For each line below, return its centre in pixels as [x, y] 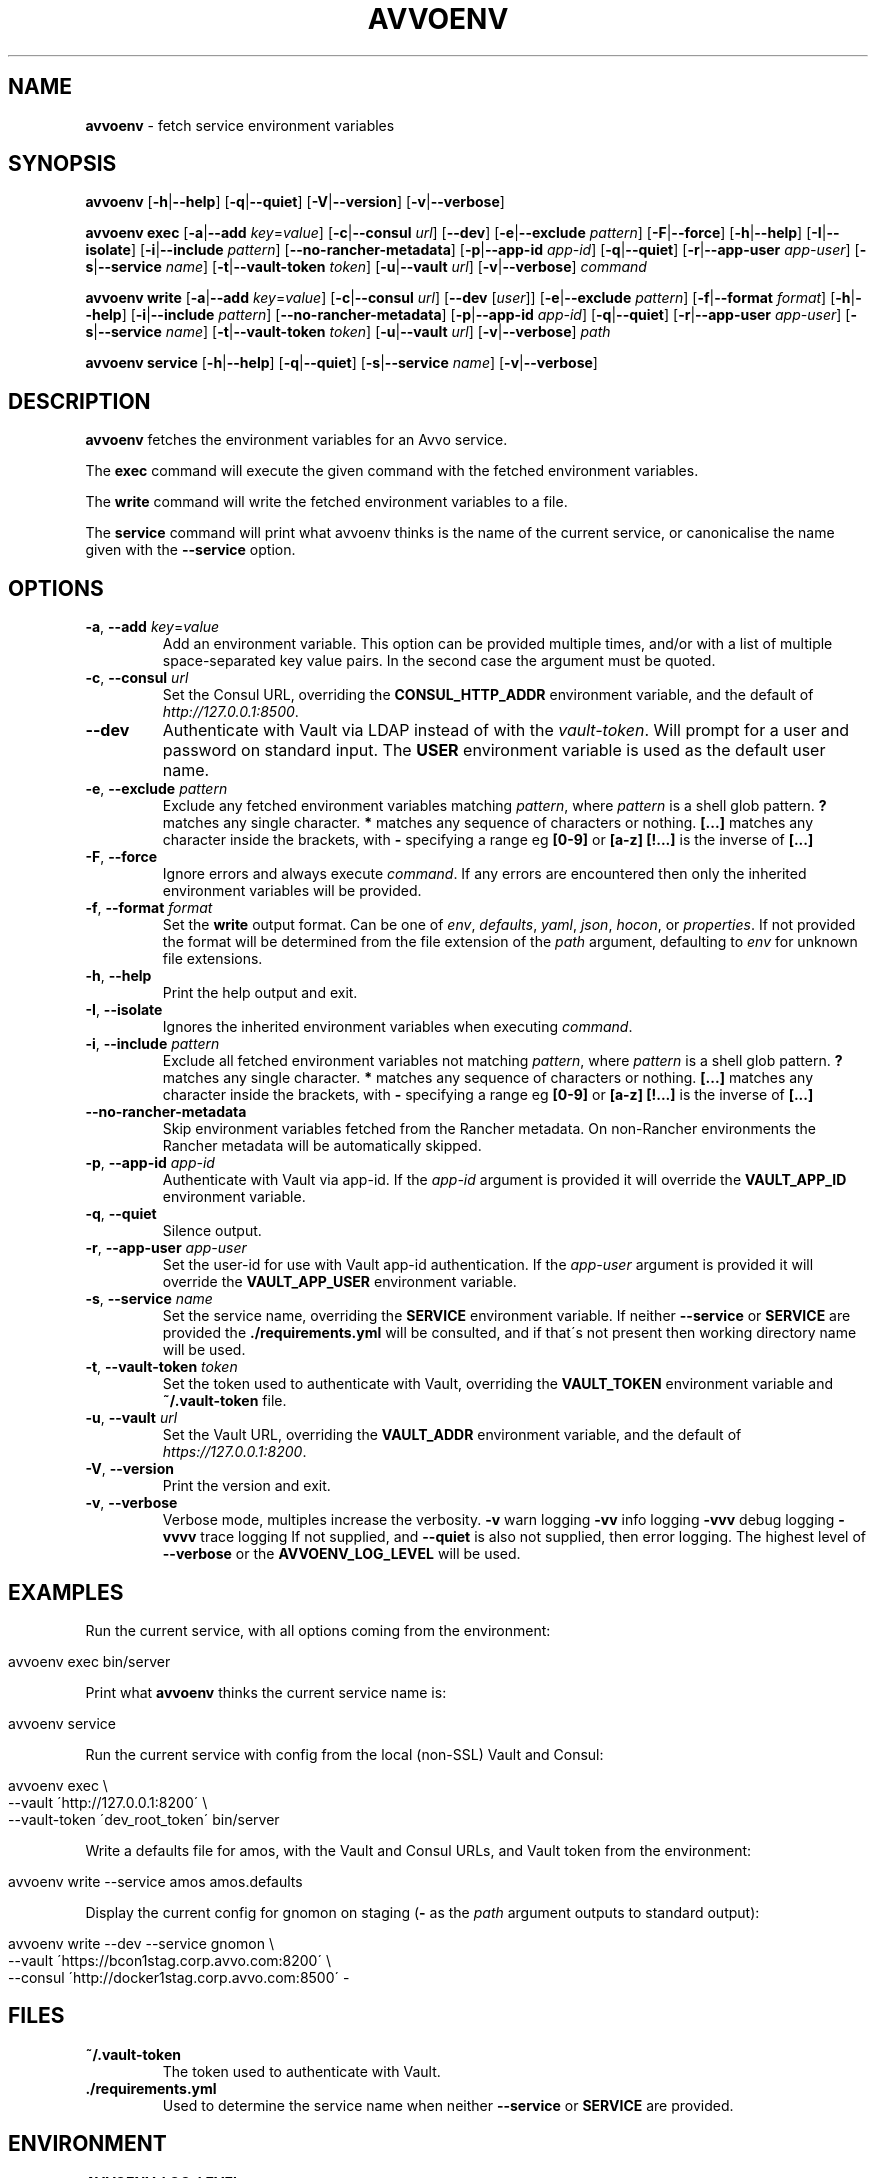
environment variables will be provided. [292, 891]
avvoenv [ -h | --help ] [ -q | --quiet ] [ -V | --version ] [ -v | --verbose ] [295, 202]
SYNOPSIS [62, 164]
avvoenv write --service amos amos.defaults [155, 1881]
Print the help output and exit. [260, 993]
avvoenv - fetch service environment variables [240, 125]
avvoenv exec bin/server [89, 1661]
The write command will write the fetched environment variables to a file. [326, 502]
